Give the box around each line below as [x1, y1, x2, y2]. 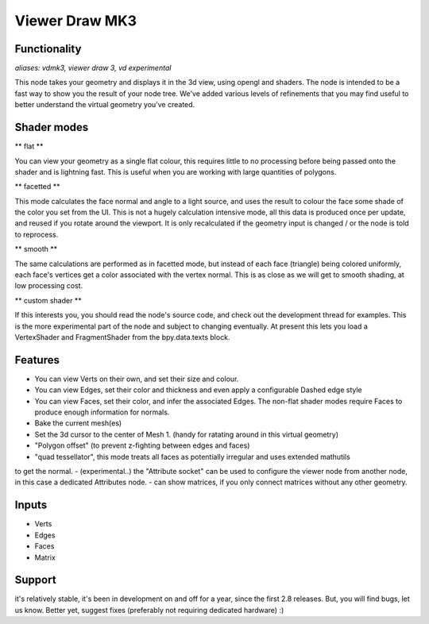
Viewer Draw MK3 [14, 12, 137, 29]
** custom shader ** [14, 295, 83, 305]
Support [14, 573, 56, 587]
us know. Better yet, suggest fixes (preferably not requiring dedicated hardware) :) [14, 605, 284, 614]
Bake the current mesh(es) [34, 418, 122, 428]
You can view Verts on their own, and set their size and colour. [34, 374, 239, 383]
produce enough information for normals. [34, 407, 170, 417]
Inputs [14, 499, 48, 512]
